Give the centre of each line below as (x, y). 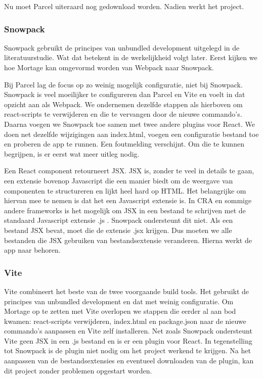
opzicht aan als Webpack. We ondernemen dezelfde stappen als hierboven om (123, 104)
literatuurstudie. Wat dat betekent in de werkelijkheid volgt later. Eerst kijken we (131, 57)
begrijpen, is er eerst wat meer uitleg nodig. (72, 153)
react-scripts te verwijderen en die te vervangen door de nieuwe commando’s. (123, 114)
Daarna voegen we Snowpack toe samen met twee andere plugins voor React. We (130, 124)
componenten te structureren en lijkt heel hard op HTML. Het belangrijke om (125, 190)
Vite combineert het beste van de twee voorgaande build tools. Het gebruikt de (127, 291)
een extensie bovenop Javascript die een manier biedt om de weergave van (119, 180)
